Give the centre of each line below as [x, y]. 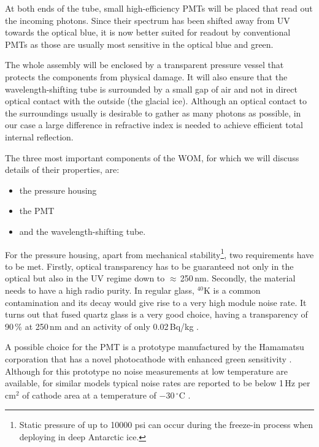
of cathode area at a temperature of [89, 395]
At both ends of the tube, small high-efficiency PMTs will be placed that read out [159, 8]
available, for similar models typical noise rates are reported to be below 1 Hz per [158, 383]
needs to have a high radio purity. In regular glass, [100, 290]
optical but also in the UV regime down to [85, 278]
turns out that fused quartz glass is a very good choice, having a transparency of [156, 314]
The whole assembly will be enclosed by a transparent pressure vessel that [144, 65]
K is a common [232, 290]
